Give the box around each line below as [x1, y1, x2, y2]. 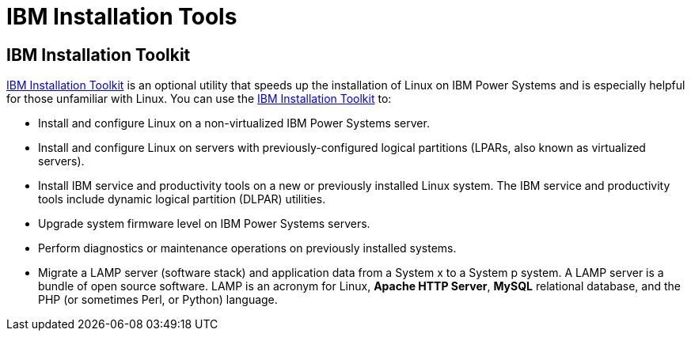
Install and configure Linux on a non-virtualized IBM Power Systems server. [38, 116, 430, 131]
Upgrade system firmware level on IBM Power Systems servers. [38, 217, 370, 231]
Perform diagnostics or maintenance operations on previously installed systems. [38, 241, 457, 256]
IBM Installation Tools [6, 3, 237, 30]
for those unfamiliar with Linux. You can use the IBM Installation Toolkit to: [6, 92, 392, 106]
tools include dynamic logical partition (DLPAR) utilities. [38, 192, 326, 206]
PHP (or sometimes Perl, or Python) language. [38, 293, 278, 307]
